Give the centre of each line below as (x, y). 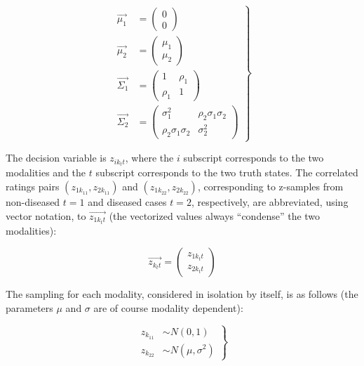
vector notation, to (46, 215)
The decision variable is (56, 158)
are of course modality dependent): (168, 307)
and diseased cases (127, 201)
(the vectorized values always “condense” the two (215, 215)
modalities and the (46, 172)
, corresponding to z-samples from (270, 186)
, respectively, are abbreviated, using (270, 201)
